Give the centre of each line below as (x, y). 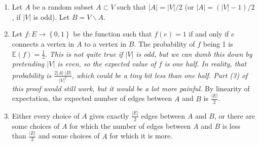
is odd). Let (51, 16)
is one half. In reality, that (206, 64)
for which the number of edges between (130, 125)
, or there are (235, 115)
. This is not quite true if (84, 53)
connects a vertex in (43, 43)
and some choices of (69, 136)
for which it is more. (141, 136)
